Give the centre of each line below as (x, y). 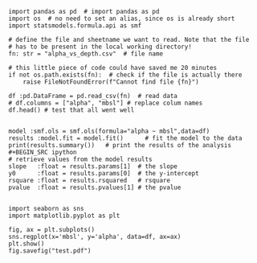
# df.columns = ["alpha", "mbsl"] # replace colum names (106, 103)
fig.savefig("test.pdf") (50, 251)
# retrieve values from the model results (80, 159)
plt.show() (27, 244)
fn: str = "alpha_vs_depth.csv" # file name (86, 54)
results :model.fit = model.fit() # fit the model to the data (125, 138)
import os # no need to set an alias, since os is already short (122, 18)
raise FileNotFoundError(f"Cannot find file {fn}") (111, 82)
